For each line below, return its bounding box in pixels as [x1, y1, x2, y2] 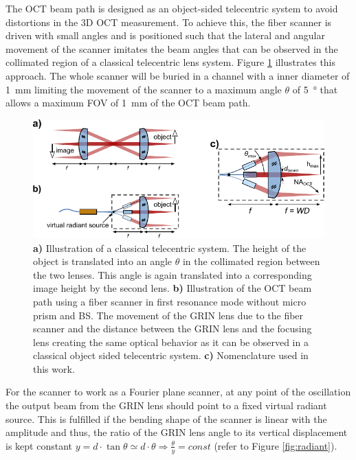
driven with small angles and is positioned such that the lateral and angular [5, 28, 325, 43]
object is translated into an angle [33, 254, 173, 268]
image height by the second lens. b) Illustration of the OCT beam [33, 281, 312, 295]
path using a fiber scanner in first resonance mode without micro [33, 294, 307, 308]
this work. [33, 361, 75, 376]
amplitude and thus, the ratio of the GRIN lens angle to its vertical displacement [5, 425, 348, 439]
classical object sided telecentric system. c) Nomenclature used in [33, 348, 309, 363]
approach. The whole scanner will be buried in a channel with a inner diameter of [5, 68, 350, 82]
